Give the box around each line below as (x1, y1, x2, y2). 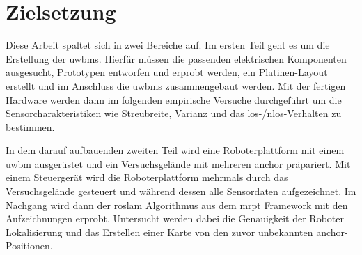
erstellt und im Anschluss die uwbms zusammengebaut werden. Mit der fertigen (6, 78, 346, 93)
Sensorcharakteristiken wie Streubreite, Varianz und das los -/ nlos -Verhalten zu (6, 106, 342, 121)
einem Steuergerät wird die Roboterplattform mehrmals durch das (6, 170, 288, 185)
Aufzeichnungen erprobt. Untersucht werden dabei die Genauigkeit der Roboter (6, 211, 344, 226)
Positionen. (6, 238, 53, 253)
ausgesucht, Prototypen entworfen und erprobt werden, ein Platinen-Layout (6, 65, 328, 79)
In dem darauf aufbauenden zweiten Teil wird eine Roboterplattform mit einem (6, 143, 345, 157)
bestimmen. (6, 119, 55, 134)
